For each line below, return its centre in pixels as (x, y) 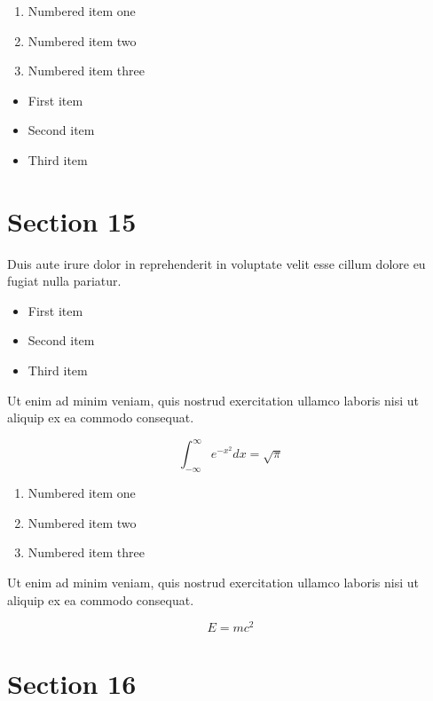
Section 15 (72, 221)
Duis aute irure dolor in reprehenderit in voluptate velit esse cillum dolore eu (216, 263)
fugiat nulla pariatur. (64, 281)
